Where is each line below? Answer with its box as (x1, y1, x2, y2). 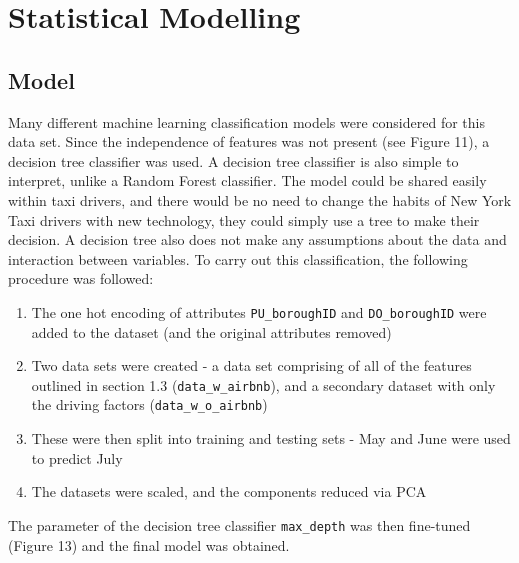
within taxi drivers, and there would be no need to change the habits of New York (8, 189, 512, 210)
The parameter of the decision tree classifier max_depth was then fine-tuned (8, 514, 471, 535)
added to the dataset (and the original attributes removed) (31, 321, 392, 342)
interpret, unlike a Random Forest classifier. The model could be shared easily (8, 170, 487, 191)
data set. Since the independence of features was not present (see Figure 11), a (8, 131, 490, 152)
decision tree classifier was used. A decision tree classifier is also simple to (8, 150, 459, 171)
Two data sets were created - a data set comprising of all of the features (31, 355, 472, 376)
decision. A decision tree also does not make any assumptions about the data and (8, 229, 507, 250)
